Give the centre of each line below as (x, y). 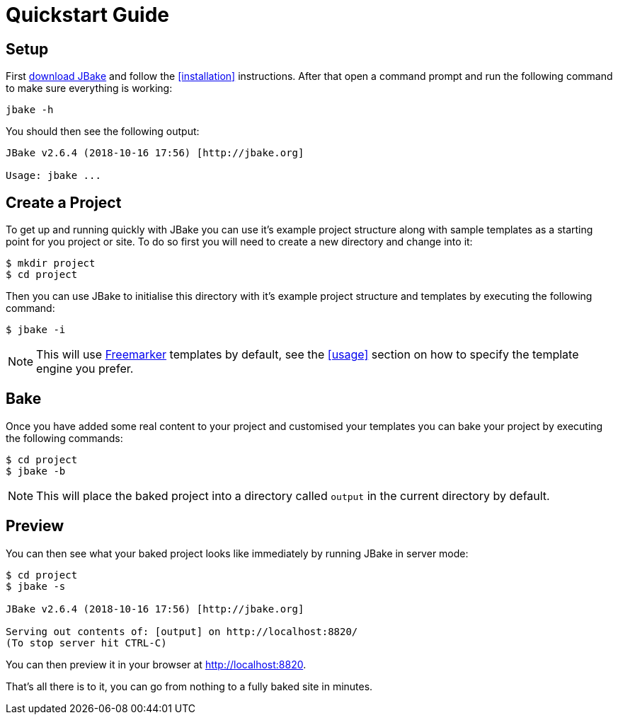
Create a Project (64, 202)
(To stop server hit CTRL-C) (86, 643)
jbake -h (30, 110)
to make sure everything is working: (89, 88)
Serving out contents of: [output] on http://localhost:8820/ (182, 631)
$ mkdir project (51, 263)
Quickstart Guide (88, 15)
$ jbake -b (36, 471)
